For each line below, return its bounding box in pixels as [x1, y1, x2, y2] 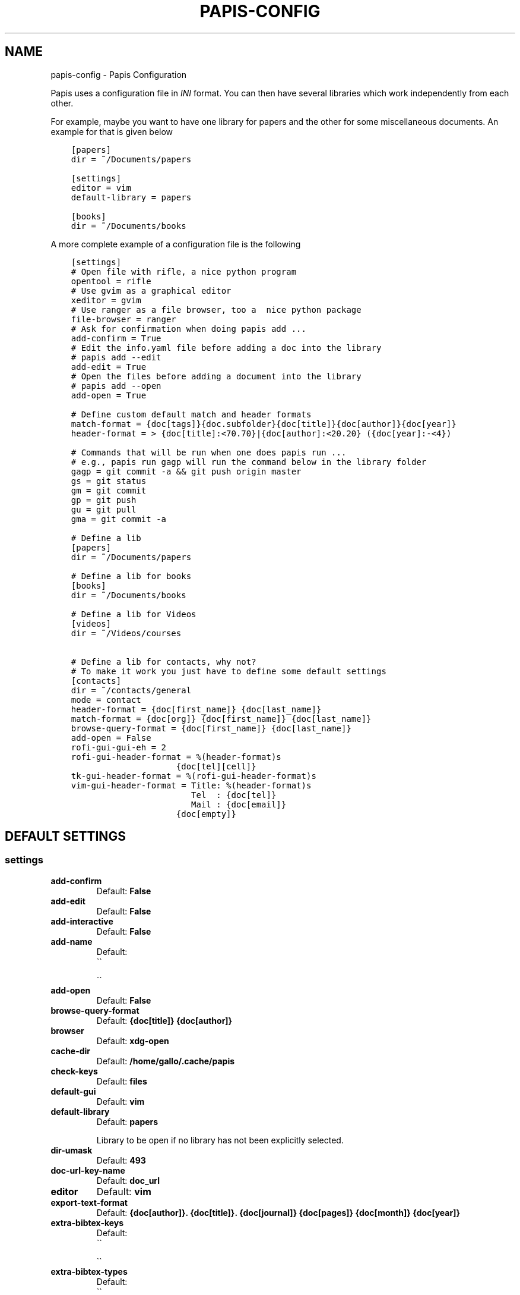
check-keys [50, 1065, 98, 1076]
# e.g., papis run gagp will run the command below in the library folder [71, 457, 427, 467]
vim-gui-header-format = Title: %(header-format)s [71, 780, 312, 790]
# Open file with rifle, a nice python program [71, 266, 297, 276]
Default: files [96, 1076, 147, 1086]
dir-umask [50, 1145, 93, 1155]
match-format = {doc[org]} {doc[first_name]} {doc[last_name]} [71, 713, 372, 724]
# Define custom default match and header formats [71, 409, 312, 419]
